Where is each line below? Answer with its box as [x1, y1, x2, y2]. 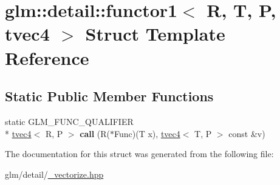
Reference [5, 45, 89, 70]
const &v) [228, 127, 265, 140]
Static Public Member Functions [5, 87, 214, 106]
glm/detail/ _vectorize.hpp [5, 167, 104, 180]
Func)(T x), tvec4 [114, 127, 180, 140]
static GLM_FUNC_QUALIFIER [5, 115, 134, 127]
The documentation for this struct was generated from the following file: [5, 147, 274, 160]
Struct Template [85, 21, 225, 46]
